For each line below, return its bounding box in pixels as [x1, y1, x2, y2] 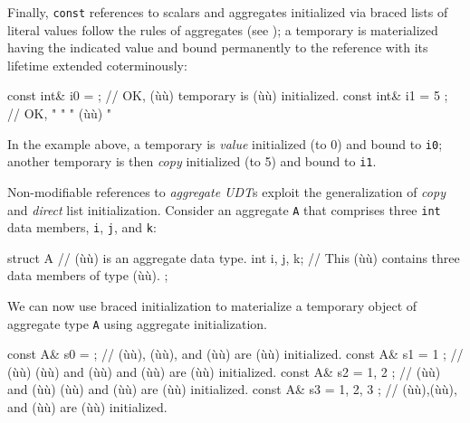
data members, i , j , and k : [7, 218, 157, 237]
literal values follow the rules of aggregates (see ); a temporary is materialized [7, 20, 438, 39]
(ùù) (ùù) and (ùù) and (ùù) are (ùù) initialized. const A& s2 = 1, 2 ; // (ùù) [7, 362, 441, 381]
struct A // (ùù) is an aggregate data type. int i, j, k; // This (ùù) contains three [7, 248, 460, 267]
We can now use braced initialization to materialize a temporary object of [7, 296, 417, 315]
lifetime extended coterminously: [7, 55, 187, 74]
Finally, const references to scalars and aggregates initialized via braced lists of [7, 3, 448, 21]
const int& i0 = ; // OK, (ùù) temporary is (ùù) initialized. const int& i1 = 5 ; [7, 86, 448, 105]
